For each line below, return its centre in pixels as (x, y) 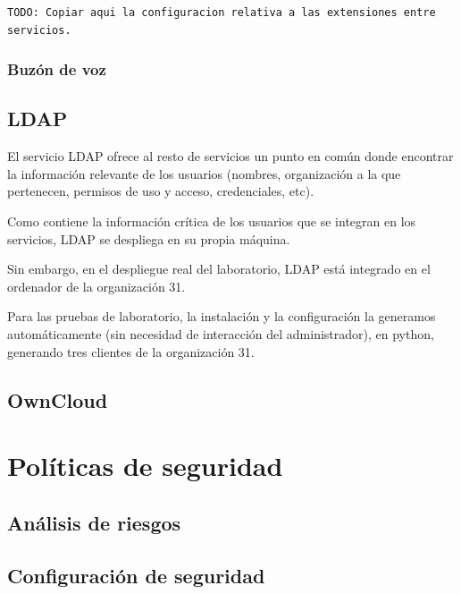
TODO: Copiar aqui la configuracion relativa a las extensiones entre (222, 13)
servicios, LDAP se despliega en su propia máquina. (149, 238)
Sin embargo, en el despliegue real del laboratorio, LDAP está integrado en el (219, 269)
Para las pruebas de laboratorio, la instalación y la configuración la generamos (222, 316)
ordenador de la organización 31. (96, 286)
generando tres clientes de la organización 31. (131, 351)
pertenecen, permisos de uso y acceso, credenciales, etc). (161, 191)
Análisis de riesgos (94, 522)
